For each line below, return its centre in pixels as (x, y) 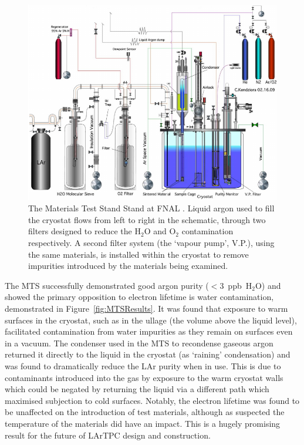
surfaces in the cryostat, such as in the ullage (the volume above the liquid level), (151, 320)
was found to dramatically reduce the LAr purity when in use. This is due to (143, 365)
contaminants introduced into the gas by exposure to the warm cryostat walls (144, 377)
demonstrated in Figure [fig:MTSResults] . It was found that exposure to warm (146, 308)
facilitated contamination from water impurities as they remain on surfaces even (149, 331)
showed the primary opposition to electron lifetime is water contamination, (139, 297)
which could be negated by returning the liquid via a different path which (137, 389)
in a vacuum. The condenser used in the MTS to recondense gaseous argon (139, 343)
